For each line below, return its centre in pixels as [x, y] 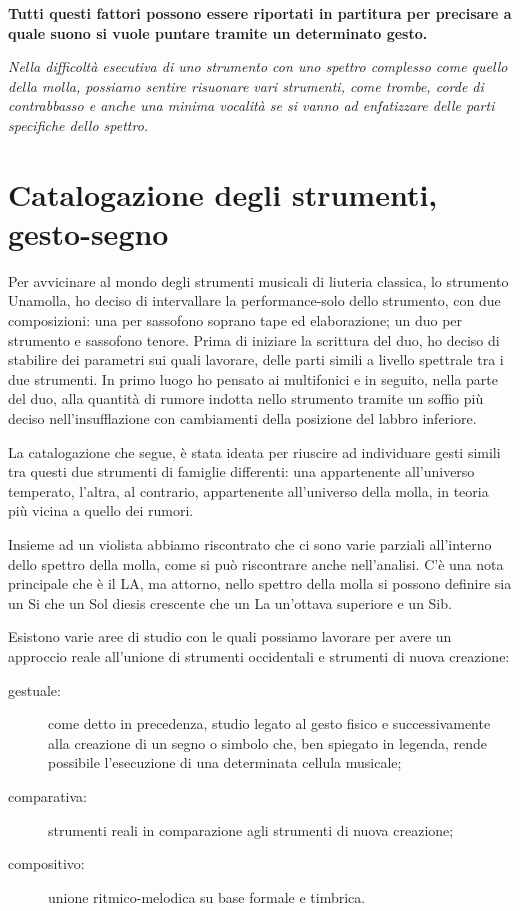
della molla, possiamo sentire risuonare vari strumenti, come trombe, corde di [246, 85]
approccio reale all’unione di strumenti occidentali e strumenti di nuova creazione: [259, 655]
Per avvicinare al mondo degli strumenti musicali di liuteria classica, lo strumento [258, 280]
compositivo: [46, 863]
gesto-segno [88, 232]
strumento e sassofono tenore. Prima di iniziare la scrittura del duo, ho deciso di [254, 339]
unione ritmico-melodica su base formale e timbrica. [207, 896]
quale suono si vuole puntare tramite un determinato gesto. [218, 32]
